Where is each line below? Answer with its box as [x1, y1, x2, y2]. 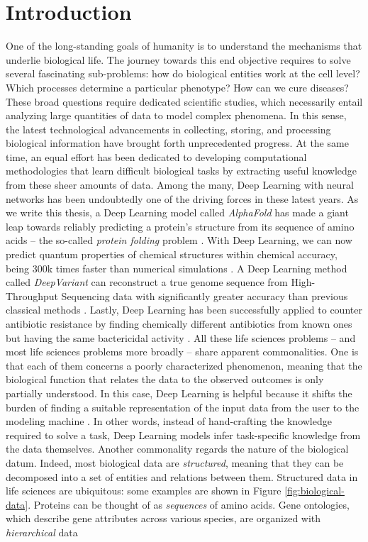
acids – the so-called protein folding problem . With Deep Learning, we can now [6, 233, 352, 248]
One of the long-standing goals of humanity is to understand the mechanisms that [6, 38, 362, 53]
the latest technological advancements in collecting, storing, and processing [6, 121, 331, 136]
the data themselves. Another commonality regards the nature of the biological [6, 441, 349, 456]
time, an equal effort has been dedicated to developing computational [6, 149, 307, 164]
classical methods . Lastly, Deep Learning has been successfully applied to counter [6, 302, 362, 317]
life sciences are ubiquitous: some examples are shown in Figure [6, 483, 281, 498]
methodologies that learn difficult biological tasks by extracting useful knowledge [6, 163, 357, 178]
